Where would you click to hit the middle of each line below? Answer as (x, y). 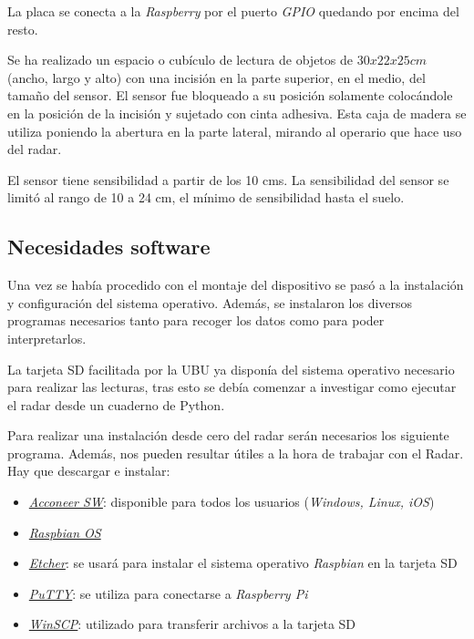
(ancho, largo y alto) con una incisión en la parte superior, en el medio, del (216, 77)
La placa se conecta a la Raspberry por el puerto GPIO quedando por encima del (233, 11)
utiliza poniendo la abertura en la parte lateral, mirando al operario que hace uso (235, 131)
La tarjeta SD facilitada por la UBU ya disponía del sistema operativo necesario (231, 369)
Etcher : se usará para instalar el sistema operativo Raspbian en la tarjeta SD (243, 563)
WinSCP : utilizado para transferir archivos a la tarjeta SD (192, 624)
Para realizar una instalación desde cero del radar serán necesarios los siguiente (228, 435)
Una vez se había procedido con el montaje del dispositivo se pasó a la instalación (236, 285)
